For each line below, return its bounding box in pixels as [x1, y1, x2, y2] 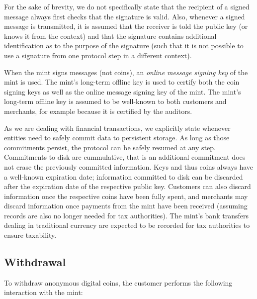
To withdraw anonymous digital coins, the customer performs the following [4, 277, 233, 288]
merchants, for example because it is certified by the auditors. [4, 105, 192, 116]
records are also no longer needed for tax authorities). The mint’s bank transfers [4, 210, 249, 220]
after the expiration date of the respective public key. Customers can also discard [4, 181, 251, 192]
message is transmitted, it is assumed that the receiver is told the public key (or [4, 21, 248, 31]
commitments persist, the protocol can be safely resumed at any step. [4, 142, 216, 152]
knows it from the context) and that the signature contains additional [4, 30, 217, 41]
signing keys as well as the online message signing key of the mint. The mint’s [4, 86, 241, 97]
